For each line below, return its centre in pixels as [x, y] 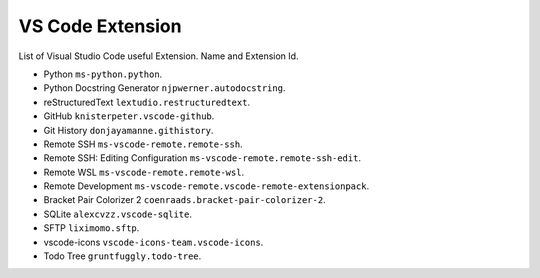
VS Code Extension [100, 26]
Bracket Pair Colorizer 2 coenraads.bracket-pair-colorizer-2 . [184, 200]
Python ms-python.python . [103, 74]
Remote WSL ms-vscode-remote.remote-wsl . [144, 172]
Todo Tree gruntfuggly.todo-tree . [122, 256]
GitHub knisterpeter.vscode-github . [129, 116]
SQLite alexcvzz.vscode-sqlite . [118, 214]
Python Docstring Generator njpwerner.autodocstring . [164, 88]
